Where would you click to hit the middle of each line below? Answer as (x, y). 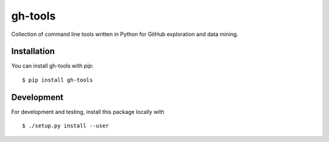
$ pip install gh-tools (58, 80)
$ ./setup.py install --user (65, 126)
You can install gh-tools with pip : (52, 66)
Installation (33, 51)
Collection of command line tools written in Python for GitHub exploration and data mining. (125, 34)
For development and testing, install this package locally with (88, 112)
